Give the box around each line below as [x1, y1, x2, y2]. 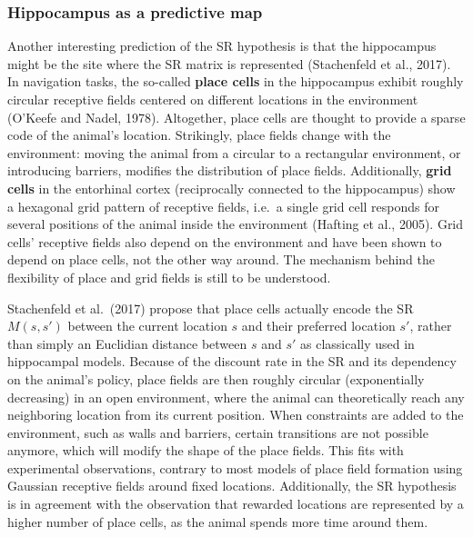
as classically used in [300, 333, 415, 353]
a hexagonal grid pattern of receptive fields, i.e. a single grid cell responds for [7, 196, 440, 215]
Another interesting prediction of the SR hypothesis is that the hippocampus [7, 36, 437, 55]
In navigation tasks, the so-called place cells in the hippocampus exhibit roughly [7, 72, 464, 91]
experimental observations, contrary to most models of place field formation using [7, 458, 463, 477]
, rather [409, 316, 452, 335]
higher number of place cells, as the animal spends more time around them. [7, 512, 428, 531]
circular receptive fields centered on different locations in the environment [7, 90, 418, 108]
